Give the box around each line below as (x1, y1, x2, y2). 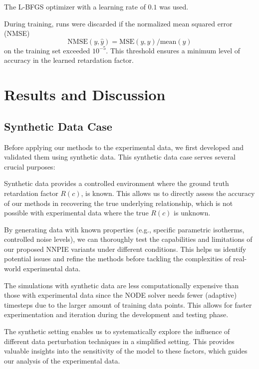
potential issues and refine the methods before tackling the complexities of (4, 253, 231, 264)
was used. (159, 1, 189, 11)
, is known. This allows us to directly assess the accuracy (81, 187, 255, 198)
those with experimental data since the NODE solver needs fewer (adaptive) (4, 290, 237, 300)
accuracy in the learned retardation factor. (4, 55, 134, 65)
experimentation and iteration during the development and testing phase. (4, 309, 229, 320)
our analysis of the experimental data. (4, 355, 120, 366)
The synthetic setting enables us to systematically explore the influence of (4, 326, 230, 337)
